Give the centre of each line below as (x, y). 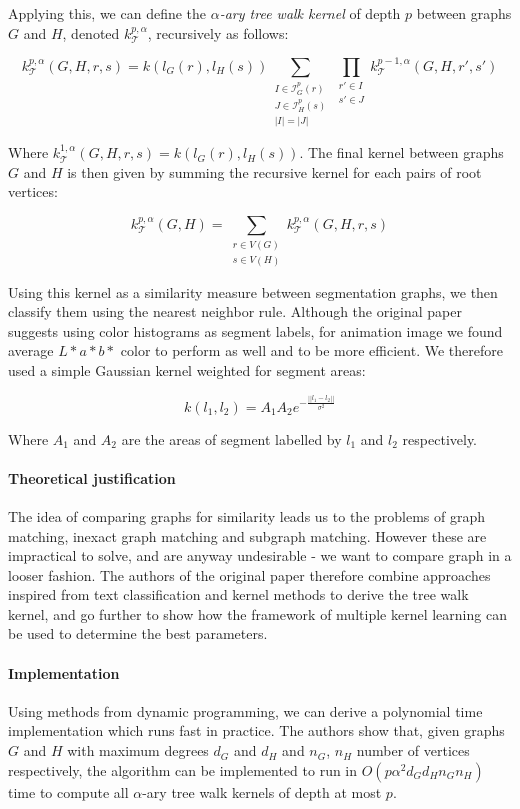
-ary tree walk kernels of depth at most (262, 791)
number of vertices (413, 750)
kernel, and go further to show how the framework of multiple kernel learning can (257, 613)
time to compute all (68, 791)
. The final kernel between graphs (401, 152)
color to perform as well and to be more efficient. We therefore (311, 350)
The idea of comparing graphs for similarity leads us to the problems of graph (247, 515)
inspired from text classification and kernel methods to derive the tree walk (238, 594)
